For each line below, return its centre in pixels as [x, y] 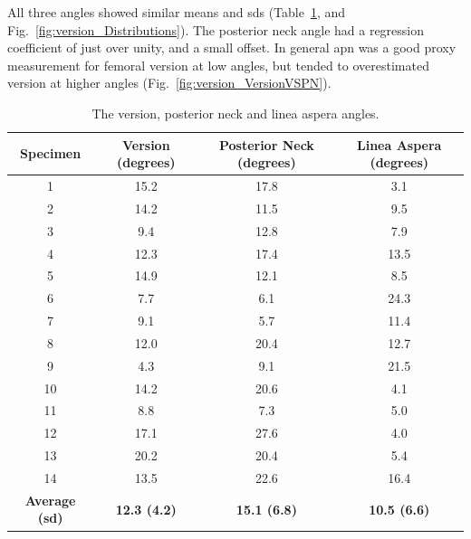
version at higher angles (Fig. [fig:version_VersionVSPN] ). [169, 83]
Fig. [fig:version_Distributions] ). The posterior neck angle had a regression [216, 29]
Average [50, 500]
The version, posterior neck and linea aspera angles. [235, 113]
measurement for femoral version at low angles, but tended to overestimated [218, 65]
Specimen [51, 153]
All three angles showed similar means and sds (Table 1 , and [177, 12]
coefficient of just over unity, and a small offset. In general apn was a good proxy [232, 47]
